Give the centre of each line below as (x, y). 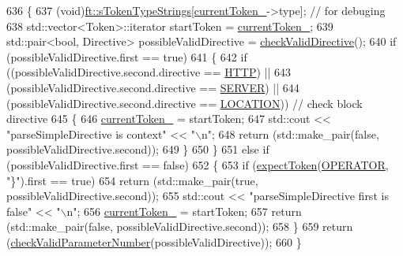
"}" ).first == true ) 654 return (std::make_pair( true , (132, 180)
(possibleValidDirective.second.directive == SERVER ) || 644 (153, 87)
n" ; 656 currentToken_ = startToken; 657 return (184, 211)
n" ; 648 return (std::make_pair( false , (290, 134)
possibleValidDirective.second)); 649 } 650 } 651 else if (138, 149)
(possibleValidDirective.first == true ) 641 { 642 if (127, 56)
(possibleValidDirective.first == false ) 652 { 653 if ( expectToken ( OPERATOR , (198, 164)
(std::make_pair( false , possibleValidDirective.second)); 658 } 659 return (180, 226)
